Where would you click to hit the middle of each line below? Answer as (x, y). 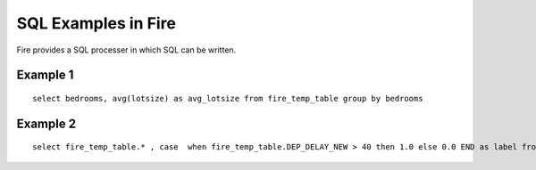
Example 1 (45, 75)
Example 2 (46, 123)
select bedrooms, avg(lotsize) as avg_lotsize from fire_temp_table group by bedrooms (228, 98)
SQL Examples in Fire (96, 23)
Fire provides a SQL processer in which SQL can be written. (126, 50)
